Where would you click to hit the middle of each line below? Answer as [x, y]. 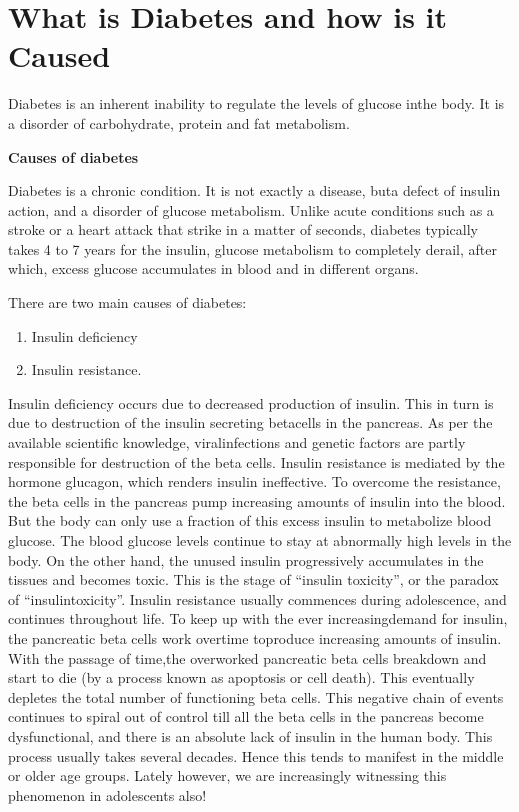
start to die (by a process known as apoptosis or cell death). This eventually [241, 677]
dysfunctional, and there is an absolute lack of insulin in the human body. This [250, 735]
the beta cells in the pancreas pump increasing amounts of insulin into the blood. [257, 500]
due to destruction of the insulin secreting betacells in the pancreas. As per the [250, 422]
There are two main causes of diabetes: [127, 302]
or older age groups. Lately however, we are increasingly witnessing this [227, 775]
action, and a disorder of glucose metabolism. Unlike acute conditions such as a [251, 209]
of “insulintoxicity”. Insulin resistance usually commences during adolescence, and [257, 598]
